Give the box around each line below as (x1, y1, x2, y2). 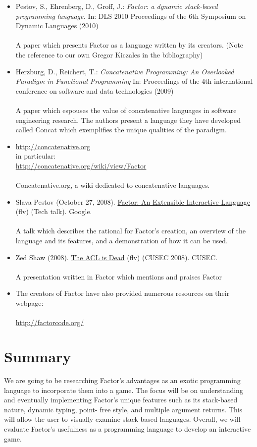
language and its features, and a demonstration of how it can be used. (15, 235, 228, 246)
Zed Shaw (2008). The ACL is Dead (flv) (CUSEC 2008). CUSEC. (15, 252, 218, 262)
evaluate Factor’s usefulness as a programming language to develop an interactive (4, 423, 251, 434)
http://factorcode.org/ (15, 317, 84, 328)
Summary (4, 346, 71, 366)
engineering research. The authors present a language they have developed (15, 114, 241, 125)
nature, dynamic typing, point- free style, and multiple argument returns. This (4, 404, 243, 414)
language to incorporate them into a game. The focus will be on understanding (4, 385, 243, 395)
